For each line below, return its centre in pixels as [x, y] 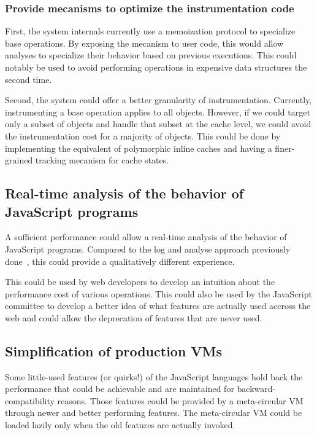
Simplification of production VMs [114, 351]
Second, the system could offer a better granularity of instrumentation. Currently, [158, 100]
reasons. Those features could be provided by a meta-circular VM [180, 400]
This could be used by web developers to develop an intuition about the [140, 282]
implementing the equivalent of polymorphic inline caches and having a [139, 148]
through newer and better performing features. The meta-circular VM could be [154, 413]
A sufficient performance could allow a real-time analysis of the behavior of [146, 237]
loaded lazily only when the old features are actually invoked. [120, 425]
